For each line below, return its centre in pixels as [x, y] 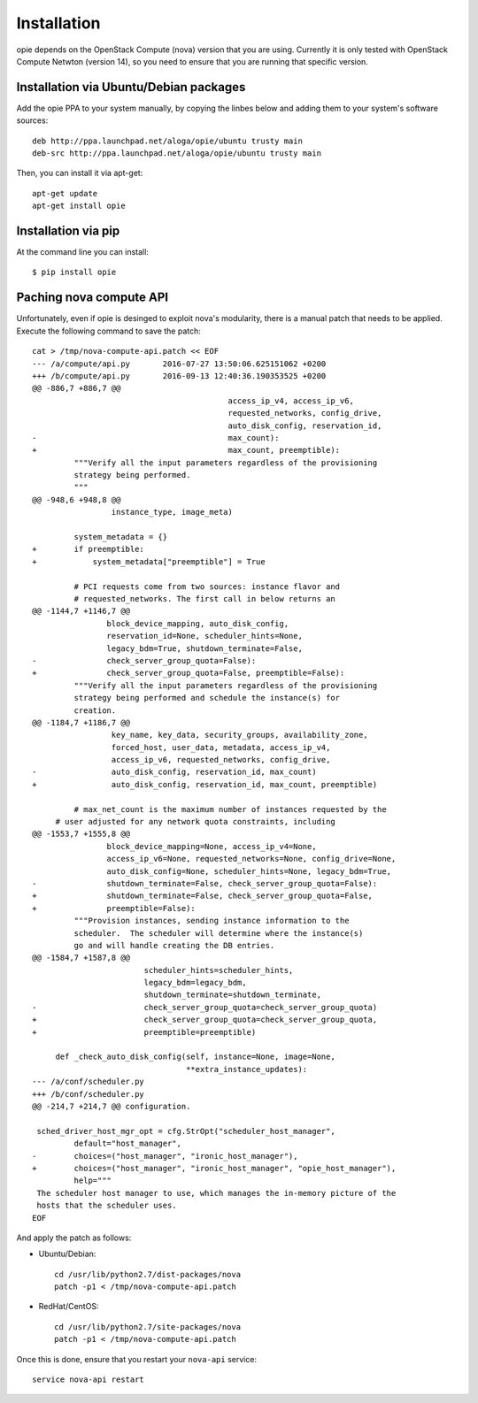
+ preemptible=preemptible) [144, 1032]
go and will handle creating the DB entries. [174, 945]
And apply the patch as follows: [74, 1238]
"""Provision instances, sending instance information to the [212, 921]
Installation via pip [68, 231]
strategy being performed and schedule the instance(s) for [207, 698]
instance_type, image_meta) [172, 512]
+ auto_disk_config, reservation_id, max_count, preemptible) [205, 784]
